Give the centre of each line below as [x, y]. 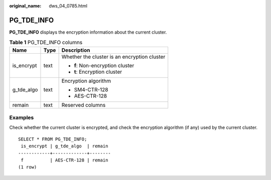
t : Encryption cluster [98, 72]
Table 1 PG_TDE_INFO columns [46, 43]
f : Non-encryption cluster [104, 65]
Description [76, 50]
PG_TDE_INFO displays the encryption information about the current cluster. [88, 32]
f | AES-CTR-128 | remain [64, 160]
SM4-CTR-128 [91, 89]
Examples [22, 118]
